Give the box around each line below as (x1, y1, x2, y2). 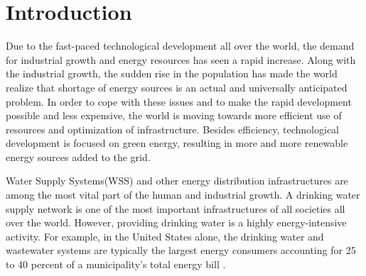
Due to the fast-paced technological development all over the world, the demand (6, 38, 355, 53)
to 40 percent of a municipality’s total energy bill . (6, 257, 226, 272)
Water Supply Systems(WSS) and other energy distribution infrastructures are (6, 173, 348, 188)
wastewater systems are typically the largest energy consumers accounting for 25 (6, 243, 356, 258)
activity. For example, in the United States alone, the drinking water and (6, 228, 324, 243)
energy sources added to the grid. (6, 149, 151, 164)
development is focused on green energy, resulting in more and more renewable (6, 136, 348, 150)
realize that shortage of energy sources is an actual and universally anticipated (6, 79, 348, 94)
